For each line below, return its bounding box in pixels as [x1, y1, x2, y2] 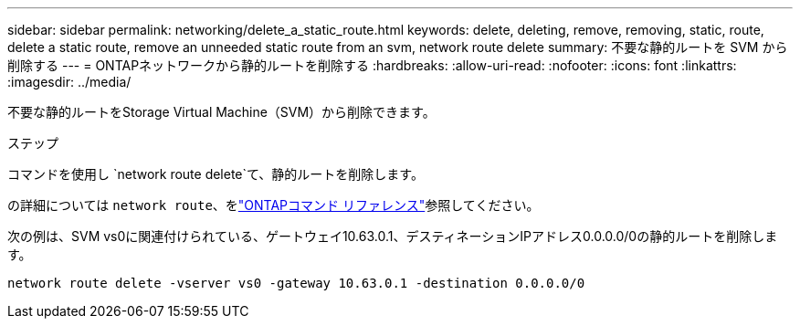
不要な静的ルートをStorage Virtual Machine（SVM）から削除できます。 [7, 104, 436, 120]
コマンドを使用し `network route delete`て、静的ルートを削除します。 [7, 166, 424, 182]
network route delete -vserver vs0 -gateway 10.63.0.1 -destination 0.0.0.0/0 [7, 276, 585, 290]
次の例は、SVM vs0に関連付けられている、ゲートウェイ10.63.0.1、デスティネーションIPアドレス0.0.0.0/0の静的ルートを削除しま [7, 228, 778, 244]
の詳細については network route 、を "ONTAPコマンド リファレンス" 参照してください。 [7, 197, 540, 213]
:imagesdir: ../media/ [7, 74, 132, 89]
